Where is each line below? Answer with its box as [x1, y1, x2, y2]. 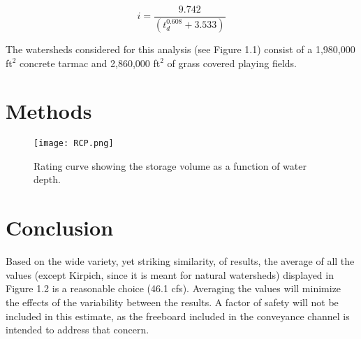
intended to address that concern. [6, 322, 149, 337]
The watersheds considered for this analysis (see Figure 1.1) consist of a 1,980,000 [6, 41, 355, 56]
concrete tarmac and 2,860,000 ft [20, 55, 161, 70]
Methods [6, 96, 92, 125]
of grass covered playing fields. [167, 55, 297, 70]
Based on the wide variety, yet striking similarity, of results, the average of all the [6, 254, 355, 268]
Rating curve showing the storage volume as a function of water [34, 158, 307, 173]
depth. [34, 172, 61, 187]
